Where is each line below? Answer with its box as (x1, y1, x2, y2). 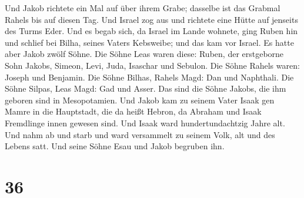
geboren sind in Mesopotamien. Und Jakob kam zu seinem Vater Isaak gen (5, 93, 275, 106)
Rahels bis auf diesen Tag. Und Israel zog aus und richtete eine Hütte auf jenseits (5, 13, 298, 25)
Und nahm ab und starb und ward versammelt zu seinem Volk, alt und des (5, 128, 275, 140)
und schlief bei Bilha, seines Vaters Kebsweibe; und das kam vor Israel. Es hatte (5, 36, 294, 48)
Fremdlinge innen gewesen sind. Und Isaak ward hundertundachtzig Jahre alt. (5, 116, 285, 129)
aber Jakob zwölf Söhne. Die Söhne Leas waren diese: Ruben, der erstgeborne (5, 48, 284, 60)
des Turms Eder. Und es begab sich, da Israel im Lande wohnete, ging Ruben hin (5, 25, 298, 37)
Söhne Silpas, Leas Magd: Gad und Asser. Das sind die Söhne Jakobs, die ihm (5, 82, 286, 95)
